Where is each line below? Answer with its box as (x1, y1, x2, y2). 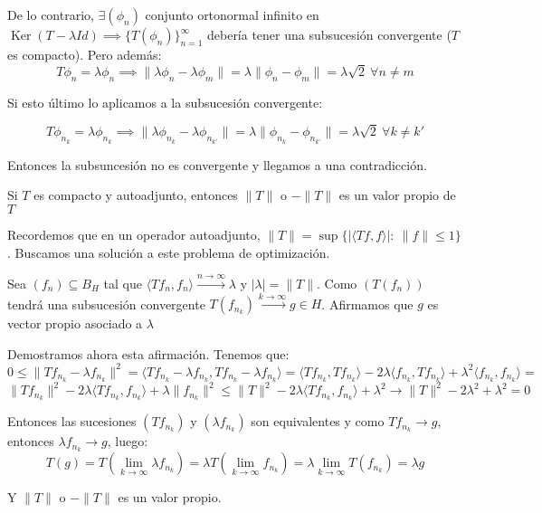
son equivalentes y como (251, 412, 385, 431)
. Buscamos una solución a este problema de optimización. (7, 242, 330, 261)
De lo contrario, (7, 5, 94, 24)
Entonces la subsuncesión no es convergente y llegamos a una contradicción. (7, 155, 427, 174)
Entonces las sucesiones (7, 412, 137, 431)
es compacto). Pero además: (7, 45, 162, 63)
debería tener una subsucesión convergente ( (206, 25, 452, 43)
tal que (103, 273, 142, 292)
